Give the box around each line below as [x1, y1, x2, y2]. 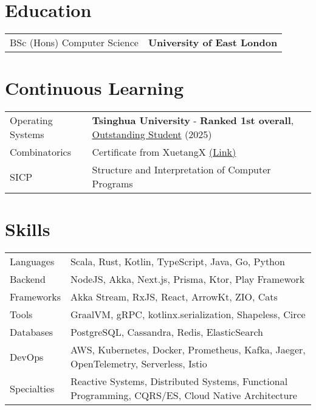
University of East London [148, 35, 278, 50]
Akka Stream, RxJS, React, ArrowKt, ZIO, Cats [70, 290, 278, 304]
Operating [10, 113, 53, 128]
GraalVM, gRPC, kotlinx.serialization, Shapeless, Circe [70, 307, 306, 322]
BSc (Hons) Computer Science [10, 35, 139, 50]
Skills [5, 217, 50, 241]
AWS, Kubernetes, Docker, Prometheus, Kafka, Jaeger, [70, 342, 306, 357]
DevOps [10, 349, 44, 364]
